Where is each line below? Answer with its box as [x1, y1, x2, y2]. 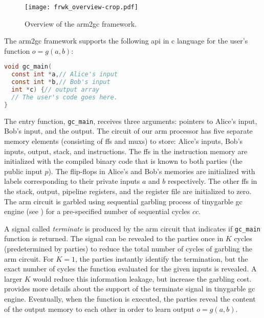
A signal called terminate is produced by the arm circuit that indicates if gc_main [4, 223, 260, 234]
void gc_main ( [4, 63, 52, 71]
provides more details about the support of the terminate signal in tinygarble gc [4, 283, 255, 294]
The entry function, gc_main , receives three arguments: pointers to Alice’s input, [4, 115, 257, 126]
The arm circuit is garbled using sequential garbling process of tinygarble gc [4, 196, 243, 206]
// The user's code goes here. [11, 93, 118, 101]
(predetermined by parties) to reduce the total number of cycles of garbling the [4, 243, 252, 253]
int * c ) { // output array [11, 86, 100, 94]
